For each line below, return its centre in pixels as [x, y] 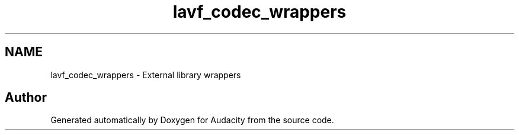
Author [26, 98]
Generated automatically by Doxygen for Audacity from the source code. [192, 120]
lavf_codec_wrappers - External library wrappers [146, 75]
